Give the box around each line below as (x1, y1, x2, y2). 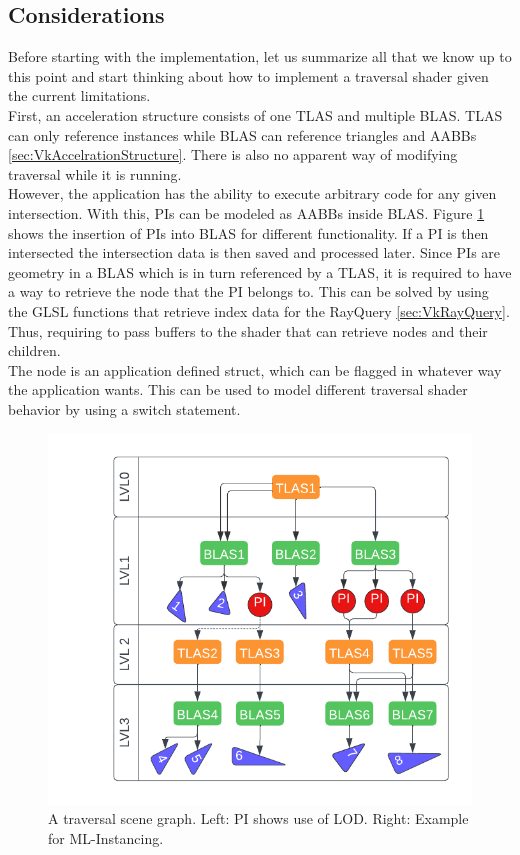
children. (8, 340, 61, 361)
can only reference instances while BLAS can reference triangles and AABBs (8, 124, 477, 145)
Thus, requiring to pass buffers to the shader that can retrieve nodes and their (8, 320, 488, 341)
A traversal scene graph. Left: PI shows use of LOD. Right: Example (48, 808, 469, 829)
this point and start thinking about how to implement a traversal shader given (8, 65, 489, 86)
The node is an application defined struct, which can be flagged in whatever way (8, 359, 502, 380)
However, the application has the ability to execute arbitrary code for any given (8, 183, 497, 204)
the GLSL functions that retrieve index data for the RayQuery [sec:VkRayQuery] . (8, 300, 510, 321)
